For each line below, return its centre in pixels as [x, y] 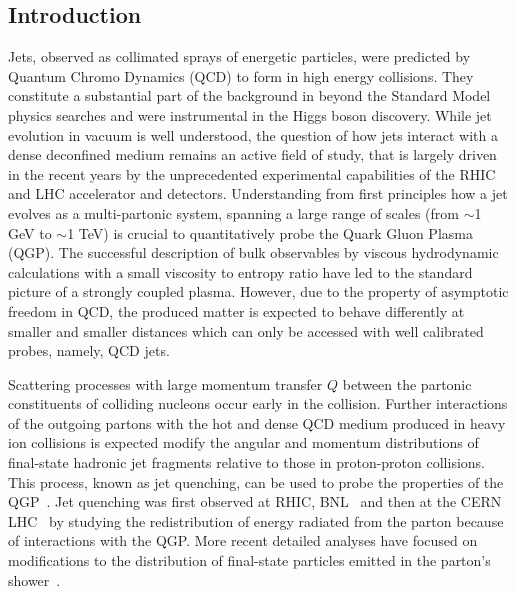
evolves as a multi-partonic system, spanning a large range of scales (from [233, 212]
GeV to [30, 232]
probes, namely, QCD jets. [89, 350]
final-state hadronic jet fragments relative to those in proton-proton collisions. [246, 462]
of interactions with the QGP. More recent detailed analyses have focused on [243, 540]
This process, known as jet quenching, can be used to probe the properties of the [256, 481]
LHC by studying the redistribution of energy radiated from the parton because [256, 520]
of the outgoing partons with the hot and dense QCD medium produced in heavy [257, 422]
